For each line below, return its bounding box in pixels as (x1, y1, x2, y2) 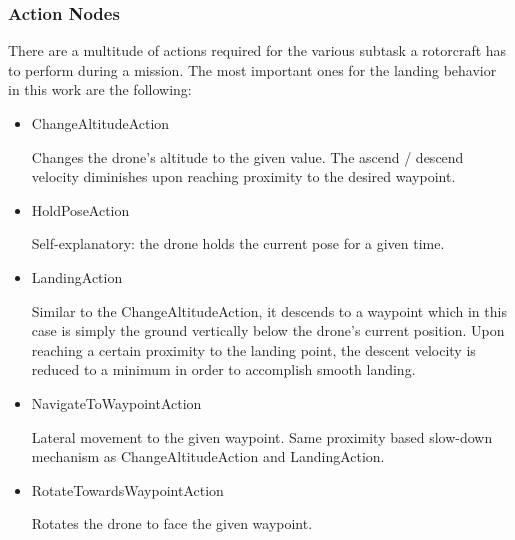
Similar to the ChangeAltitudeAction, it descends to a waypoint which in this (31, 300, 507, 321)
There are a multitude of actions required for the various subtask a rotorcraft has (8, 40, 507, 61)
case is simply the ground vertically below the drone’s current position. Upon (31, 320, 505, 341)
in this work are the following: (8, 79, 192, 100)
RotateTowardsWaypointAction (31, 479, 224, 500)
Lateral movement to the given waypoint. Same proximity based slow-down (31, 426, 493, 447)
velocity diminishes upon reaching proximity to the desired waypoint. (31, 166, 456, 187)
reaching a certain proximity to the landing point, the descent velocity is (31, 339, 476, 360)
